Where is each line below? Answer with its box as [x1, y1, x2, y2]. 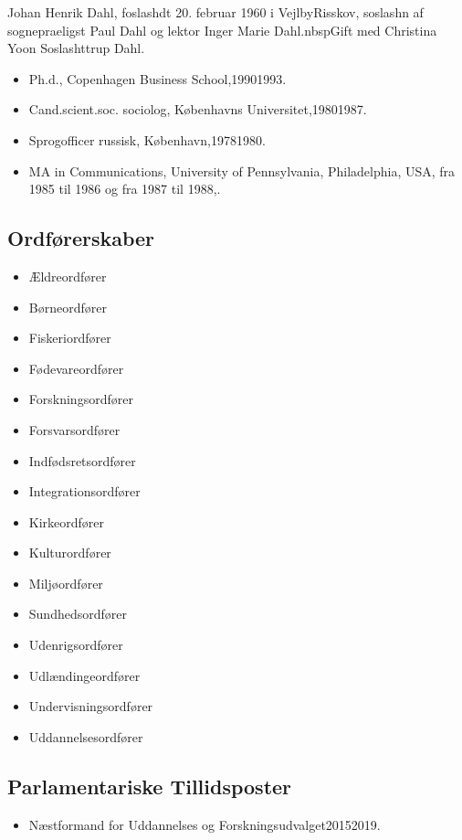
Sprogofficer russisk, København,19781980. [28, 130, 266, 149]
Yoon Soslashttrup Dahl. [7, 38, 145, 58]
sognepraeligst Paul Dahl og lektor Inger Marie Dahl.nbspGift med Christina [7, 20, 437, 39]
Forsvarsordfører [28, 420, 121, 439]
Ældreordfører [28, 266, 107, 285]
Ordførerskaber [7, 224, 155, 252]
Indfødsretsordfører [28, 451, 136, 470]
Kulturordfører [28, 543, 111, 562]
